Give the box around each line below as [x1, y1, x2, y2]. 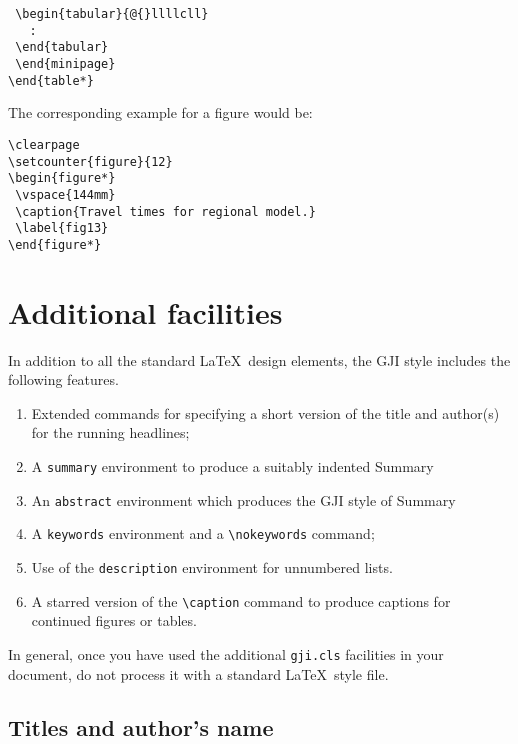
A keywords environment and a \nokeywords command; [31, 523, 375, 544]
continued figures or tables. [31, 610, 197, 631]
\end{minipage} [15, 56, 116, 71]
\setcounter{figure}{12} [8, 154, 173, 169]
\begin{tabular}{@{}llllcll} [15, 7, 209, 21]
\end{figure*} [8, 237, 102, 252]
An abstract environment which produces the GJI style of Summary [31, 489, 456, 510]
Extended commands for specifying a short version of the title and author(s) [31, 402, 500, 423]
